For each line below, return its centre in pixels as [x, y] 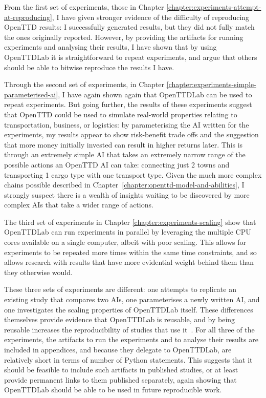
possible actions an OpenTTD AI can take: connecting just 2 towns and [117, 164]
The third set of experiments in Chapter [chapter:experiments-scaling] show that [130, 222]
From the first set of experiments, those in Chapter [84, 7]
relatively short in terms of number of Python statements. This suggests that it [128, 359]
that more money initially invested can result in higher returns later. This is [124, 144]
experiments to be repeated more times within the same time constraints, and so [130, 252]
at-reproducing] [28, 17]
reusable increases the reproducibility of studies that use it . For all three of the [129, 329]
